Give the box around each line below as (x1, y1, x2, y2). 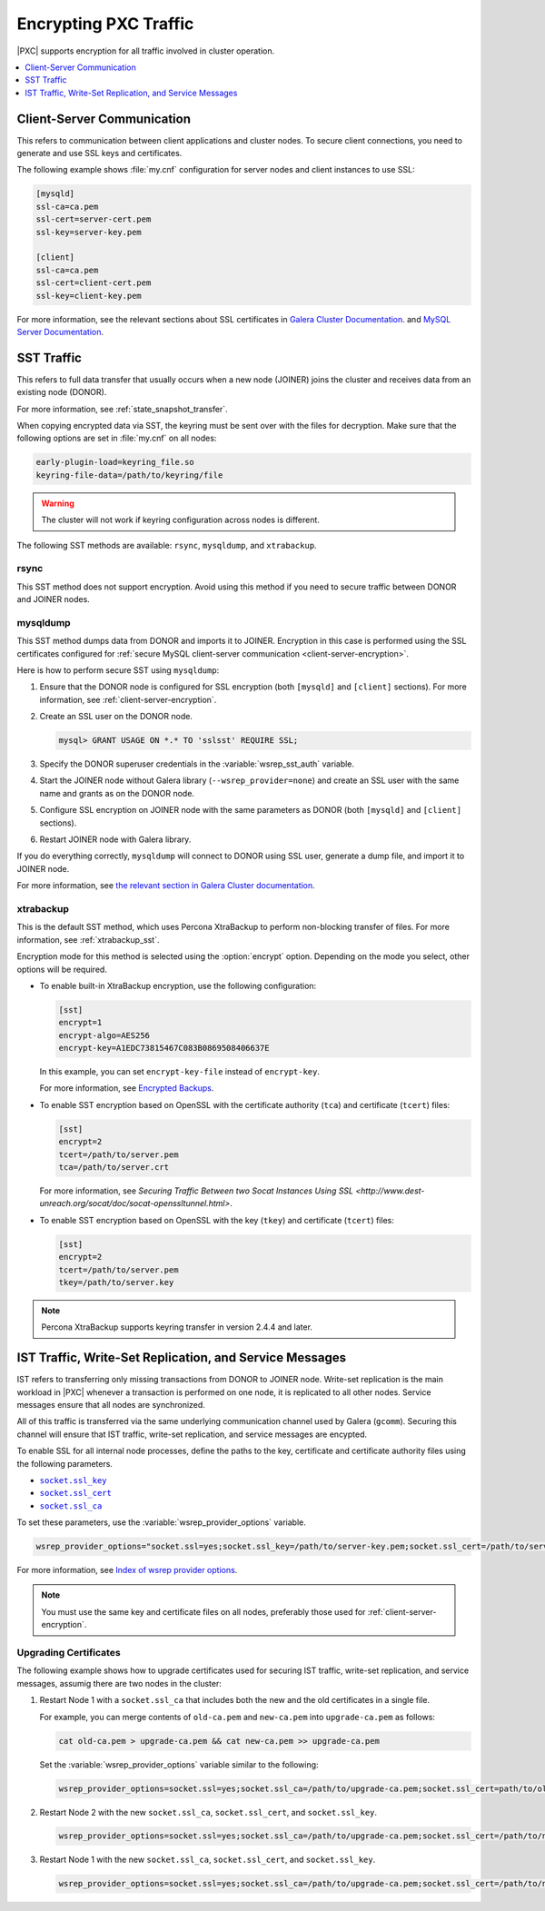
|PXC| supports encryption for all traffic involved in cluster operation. (16, 45, 275, 56)
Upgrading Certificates (16, 1647, 122, 1659)
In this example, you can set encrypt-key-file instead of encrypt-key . (39, 1066, 320, 1077)
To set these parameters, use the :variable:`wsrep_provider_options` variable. (16, 1517, 306, 1528)
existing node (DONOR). (16, 387, 107, 398)
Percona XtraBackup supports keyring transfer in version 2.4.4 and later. (41, 1322, 313, 1332)
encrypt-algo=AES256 (58, 1030, 150, 1040)
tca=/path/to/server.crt (58, 1163, 170, 1172)
